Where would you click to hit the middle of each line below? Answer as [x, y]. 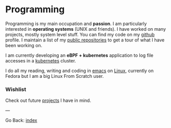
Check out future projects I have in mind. [48, 100]
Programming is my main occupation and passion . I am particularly [76, 24]
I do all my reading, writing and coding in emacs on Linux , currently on [79, 71]
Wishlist [16, 89]
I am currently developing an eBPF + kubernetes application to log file [79, 55]
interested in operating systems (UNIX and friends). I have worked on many [86, 29]
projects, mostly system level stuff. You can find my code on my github [80, 34]
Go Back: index [21, 120]
